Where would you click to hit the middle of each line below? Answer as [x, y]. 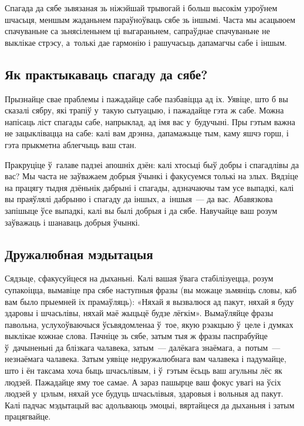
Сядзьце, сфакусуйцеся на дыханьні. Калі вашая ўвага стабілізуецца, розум [139, 278]
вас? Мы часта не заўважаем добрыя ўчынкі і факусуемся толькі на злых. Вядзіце [151, 176]
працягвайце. [28, 416]
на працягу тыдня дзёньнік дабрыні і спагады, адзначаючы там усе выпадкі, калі [149, 187]
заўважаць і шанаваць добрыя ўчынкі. [72, 222]
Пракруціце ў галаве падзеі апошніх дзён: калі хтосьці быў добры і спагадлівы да [152, 164]
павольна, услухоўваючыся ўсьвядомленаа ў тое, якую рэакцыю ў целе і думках [149, 324]
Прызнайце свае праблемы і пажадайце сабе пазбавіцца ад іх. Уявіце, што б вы [146, 98]
